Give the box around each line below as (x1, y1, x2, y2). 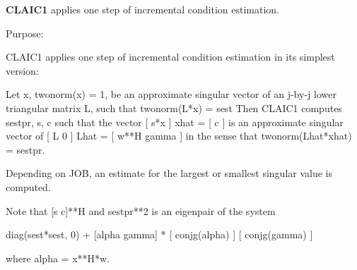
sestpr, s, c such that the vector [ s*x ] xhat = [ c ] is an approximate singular (6, 114, 344, 129)
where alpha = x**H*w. (6, 250, 110, 265)
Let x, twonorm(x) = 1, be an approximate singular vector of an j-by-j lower (6, 87, 336, 102)
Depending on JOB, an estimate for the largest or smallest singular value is (6, 166, 333, 180)
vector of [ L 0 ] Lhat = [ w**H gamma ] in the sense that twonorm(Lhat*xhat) (6, 128, 352, 143)
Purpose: (6, 25, 44, 40)
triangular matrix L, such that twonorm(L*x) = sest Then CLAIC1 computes (6, 100, 342, 115)
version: (6, 63, 39, 78)
